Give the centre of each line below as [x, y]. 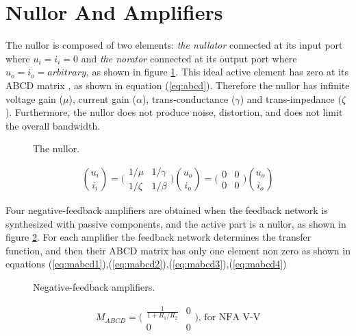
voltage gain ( [34, 98]
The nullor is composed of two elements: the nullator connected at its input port [174, 45]
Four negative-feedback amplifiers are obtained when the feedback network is [167, 209]
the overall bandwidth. [53, 125]
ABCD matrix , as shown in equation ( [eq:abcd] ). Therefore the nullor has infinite [178, 85]
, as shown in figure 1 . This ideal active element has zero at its [217, 72]
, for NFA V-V [229, 318]
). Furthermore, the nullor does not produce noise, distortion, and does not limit [174, 112]
